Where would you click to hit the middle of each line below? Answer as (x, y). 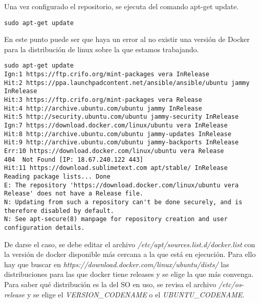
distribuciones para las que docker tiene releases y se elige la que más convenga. (129, 274)
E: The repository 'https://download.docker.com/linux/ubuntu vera (122, 185)
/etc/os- (231, 284)
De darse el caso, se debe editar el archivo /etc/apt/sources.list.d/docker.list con (130, 244)
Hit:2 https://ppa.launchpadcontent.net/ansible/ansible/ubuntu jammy (127, 83)
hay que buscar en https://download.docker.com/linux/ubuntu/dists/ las (117, 264)
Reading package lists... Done (57, 176)
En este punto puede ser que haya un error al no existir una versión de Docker (127, 39)
